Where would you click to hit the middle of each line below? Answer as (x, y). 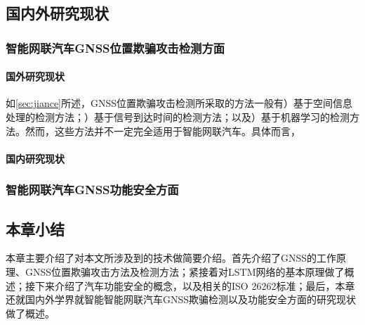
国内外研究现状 (57, 13)
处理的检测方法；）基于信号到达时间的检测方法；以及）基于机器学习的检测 (178, 117)
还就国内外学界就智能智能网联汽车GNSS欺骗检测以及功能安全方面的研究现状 (181, 299)
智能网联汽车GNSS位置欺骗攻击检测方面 (115, 47)
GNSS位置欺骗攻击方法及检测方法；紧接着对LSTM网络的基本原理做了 (185, 272)
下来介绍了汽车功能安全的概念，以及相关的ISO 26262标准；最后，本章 (195, 285)
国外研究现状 (35, 76)
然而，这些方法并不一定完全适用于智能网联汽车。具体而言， (162, 130)
